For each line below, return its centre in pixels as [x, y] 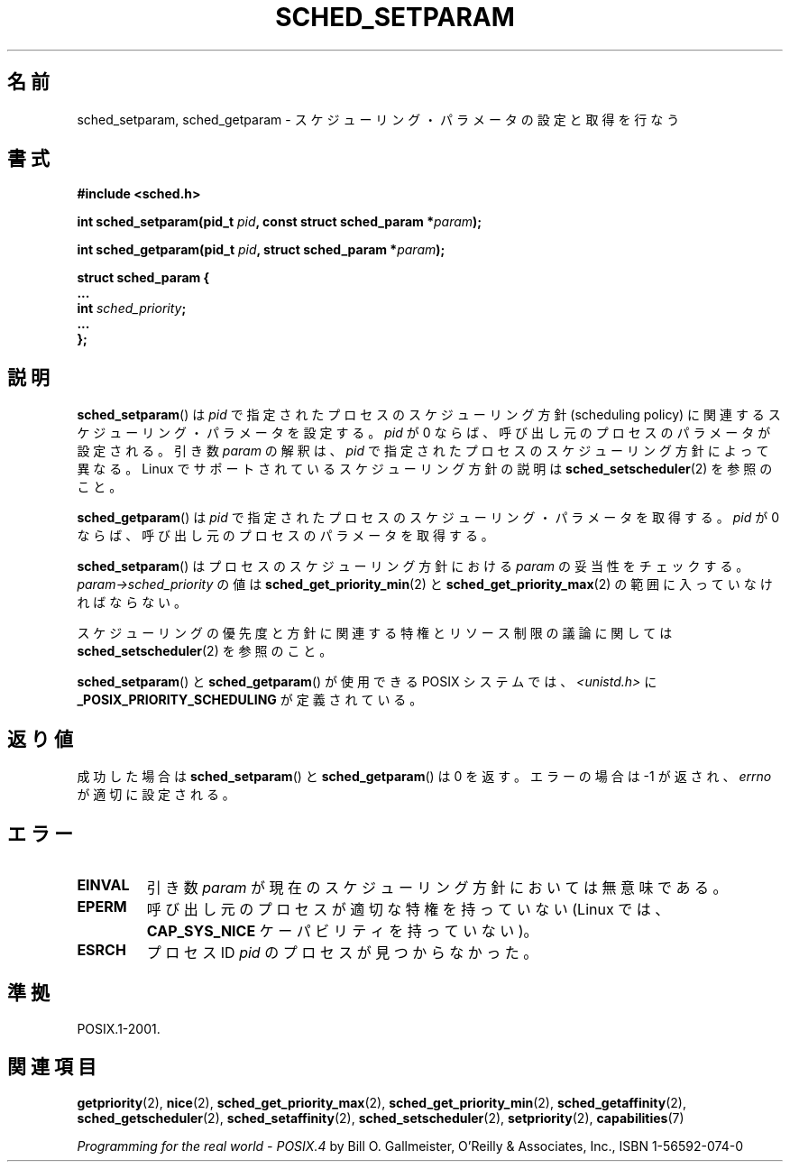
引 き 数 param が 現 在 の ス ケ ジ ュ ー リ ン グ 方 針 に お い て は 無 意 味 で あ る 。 [437, 887]
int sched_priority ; [132, 308]
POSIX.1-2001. [119, 1028]
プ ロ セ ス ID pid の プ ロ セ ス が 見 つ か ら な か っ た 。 [342, 952]
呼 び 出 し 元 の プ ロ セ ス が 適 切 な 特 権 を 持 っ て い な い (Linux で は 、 [408, 909]
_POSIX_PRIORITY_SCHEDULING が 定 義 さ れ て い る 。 [250, 700]
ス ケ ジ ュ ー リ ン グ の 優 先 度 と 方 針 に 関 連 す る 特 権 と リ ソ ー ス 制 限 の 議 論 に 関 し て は [375, 633]
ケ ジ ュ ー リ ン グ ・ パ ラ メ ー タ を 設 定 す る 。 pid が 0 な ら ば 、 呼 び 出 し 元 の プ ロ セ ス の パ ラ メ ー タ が [424, 433]
